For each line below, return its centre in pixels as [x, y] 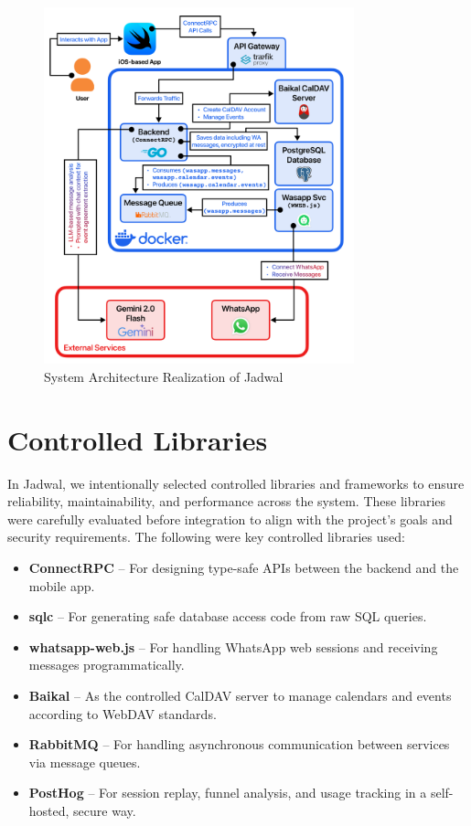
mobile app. [62, 585]
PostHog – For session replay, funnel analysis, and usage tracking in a [228, 793]
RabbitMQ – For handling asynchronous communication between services [239, 744]
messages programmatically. [107, 665]
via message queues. [85, 762]
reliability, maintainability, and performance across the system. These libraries [227, 501]
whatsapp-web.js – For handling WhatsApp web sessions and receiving [233, 646]
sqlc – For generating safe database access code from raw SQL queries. [228, 616]
